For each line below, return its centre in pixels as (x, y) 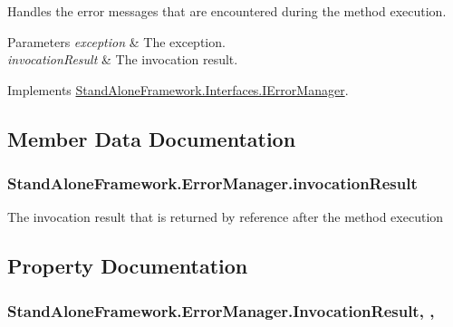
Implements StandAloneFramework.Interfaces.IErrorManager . (178, 89)
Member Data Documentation (152, 138)
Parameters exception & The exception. (116, 41)
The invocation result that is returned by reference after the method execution (226, 217)
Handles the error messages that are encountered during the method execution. (227, 11)
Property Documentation (128, 266)
